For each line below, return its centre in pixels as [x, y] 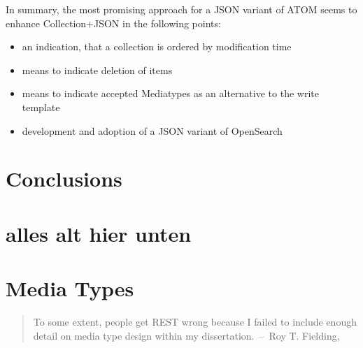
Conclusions [64, 179]
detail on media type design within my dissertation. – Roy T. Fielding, [186, 335]
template [41, 107]
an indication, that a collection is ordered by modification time [157, 46]
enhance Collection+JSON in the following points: [113, 23]
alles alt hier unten [99, 233]
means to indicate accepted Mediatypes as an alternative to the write [170, 93]
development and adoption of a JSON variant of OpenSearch [152, 130]
